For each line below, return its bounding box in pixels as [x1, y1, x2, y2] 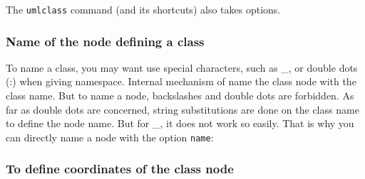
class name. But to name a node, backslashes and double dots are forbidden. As [6, 88, 354, 103]
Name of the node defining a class [6, 32, 205, 50]
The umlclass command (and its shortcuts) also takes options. [6, 2, 281, 16]
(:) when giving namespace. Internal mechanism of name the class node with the [6, 74, 356, 89]
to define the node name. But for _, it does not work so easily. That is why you [6, 116, 354, 131]
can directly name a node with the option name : [6, 129, 214, 144]
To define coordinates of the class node [6, 160, 234, 178]
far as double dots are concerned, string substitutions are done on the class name [6, 102, 359, 116]
